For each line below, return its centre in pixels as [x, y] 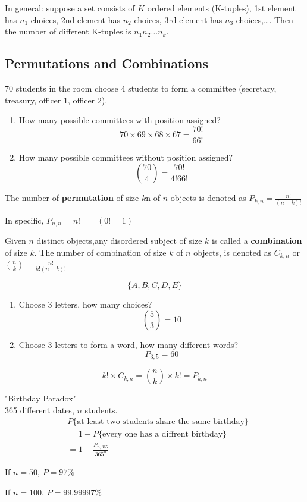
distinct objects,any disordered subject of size [119, 241]
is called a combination [257, 241]
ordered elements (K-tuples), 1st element [222, 8]
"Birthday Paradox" [40, 398]
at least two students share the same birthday [161, 422]
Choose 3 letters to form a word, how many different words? [129, 345]
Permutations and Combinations [106, 63]
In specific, [24, 220]
